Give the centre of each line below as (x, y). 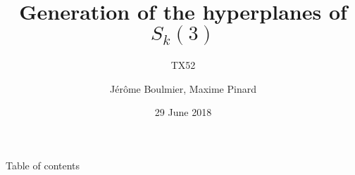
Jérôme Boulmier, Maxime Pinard (183, 88)
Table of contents (43, 165)
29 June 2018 (183, 112)
